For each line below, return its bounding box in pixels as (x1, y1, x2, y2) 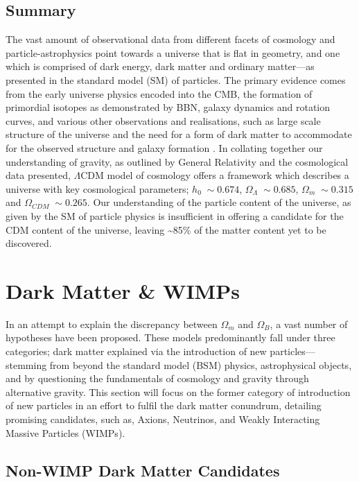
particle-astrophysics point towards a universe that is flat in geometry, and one (6, 45, 340, 60)
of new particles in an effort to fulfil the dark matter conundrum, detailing (6, 398, 322, 413)
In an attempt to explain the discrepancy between (6, 316, 218, 331)
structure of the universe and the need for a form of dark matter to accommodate (6, 127, 352, 141)
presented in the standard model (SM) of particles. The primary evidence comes (6, 72, 346, 87)
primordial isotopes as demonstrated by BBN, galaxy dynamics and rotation (6, 100, 331, 114)
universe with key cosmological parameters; (6, 181, 189, 196)
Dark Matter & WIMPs (6, 276, 240, 304)
